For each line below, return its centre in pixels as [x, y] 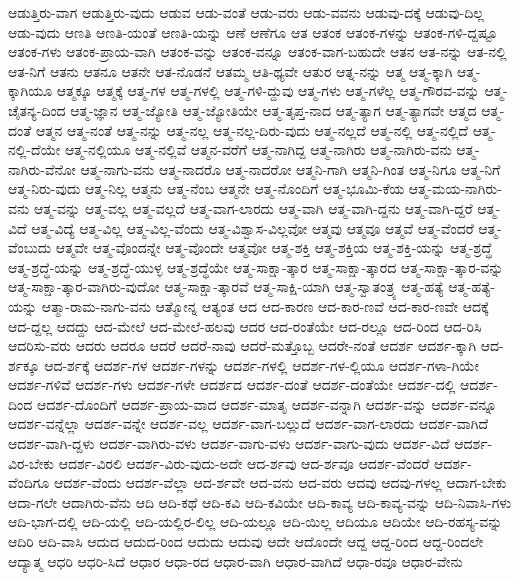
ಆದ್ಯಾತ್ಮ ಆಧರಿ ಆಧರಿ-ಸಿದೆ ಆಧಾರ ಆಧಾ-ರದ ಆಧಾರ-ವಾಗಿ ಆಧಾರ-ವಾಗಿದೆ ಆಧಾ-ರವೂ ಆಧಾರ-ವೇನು [235, 560]
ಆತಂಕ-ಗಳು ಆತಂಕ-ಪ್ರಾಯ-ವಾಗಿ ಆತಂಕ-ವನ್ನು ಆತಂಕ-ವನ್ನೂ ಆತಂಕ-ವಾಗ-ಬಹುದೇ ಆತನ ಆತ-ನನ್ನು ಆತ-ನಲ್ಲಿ [257, 51]
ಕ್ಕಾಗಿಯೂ [30, 90]
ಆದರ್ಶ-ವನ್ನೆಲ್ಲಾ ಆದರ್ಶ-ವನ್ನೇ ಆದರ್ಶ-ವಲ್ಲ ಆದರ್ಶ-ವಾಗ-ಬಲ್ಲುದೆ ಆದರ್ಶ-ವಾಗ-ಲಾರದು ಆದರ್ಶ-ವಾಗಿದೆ [248, 423]
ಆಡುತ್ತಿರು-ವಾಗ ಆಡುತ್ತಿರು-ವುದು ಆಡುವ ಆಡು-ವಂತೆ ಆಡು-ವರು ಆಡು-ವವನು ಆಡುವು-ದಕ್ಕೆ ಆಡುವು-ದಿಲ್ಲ [246, 12]
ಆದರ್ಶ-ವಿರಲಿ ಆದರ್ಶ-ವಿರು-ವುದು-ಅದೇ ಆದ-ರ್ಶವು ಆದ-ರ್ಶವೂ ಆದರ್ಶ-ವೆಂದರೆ [244, 462]
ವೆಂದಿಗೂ [29, 482]
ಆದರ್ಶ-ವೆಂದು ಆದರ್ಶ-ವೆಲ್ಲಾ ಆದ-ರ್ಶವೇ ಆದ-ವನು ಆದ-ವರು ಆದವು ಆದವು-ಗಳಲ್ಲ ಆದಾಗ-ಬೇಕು [280, 482]
